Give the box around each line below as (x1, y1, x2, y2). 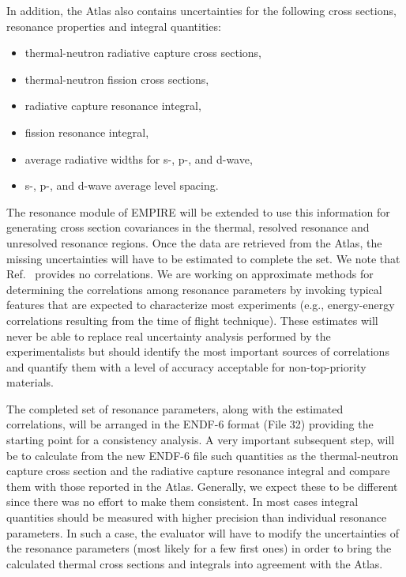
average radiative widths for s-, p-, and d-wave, (24, 150, 253, 167)
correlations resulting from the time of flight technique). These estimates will (6, 311, 378, 328)
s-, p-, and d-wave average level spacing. (24, 177, 219, 194)
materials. (6, 374, 55, 390)
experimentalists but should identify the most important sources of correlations (6, 343, 389, 360)
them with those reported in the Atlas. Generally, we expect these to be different (6, 477, 398, 494)
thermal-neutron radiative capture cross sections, (24, 44, 261, 61)
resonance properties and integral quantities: (6, 17, 221, 34)
